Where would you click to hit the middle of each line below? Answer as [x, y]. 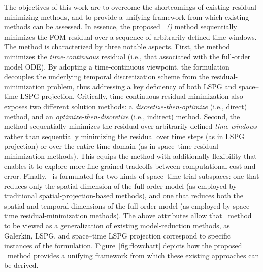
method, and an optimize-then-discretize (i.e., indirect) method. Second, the [122, 116]
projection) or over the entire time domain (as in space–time [98, 146]
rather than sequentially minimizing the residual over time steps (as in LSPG [124, 136]
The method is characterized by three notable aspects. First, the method [117, 46]
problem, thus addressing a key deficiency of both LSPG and [142, 86]
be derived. [21, 265]
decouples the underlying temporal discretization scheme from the [107, 76]
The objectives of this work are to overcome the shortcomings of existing [117, 7]
